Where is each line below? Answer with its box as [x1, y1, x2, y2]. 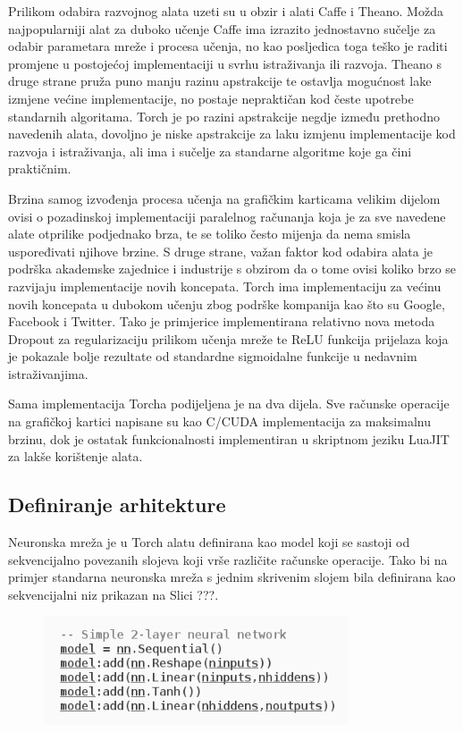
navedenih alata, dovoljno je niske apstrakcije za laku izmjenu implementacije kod [8, 124, 456, 143]
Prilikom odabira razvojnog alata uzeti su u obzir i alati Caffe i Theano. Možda [8, 2, 443, 20]
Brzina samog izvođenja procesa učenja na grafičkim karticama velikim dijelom [8, 189, 441, 207]
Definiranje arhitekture [8, 491, 226, 518]
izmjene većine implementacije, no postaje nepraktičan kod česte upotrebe [8, 88, 414, 107]
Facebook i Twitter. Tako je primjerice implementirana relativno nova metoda [8, 312, 435, 331]
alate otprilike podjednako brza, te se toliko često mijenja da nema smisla [8, 224, 411, 243]
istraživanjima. [8, 364, 88, 383]
